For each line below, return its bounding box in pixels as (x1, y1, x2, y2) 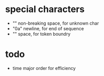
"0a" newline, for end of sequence (12, 25, 84, 31)
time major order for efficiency (12, 65, 76, 71)
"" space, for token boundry (12, 31, 71, 37)
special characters (5, 4, 85, 15)
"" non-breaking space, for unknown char (12, 20, 99, 26)
